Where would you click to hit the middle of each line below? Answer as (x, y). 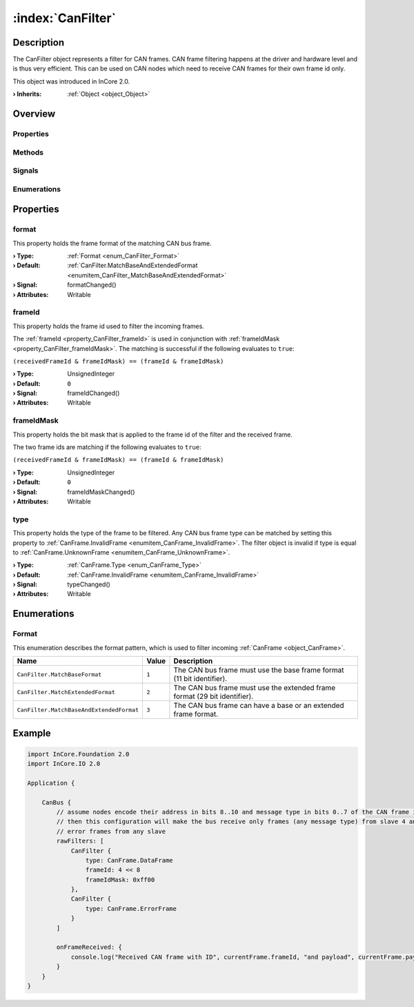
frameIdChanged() (93, 393)
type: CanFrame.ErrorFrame (131, 909)
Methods (28, 152)
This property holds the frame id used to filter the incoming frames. (109, 326)
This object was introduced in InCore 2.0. (71, 81)
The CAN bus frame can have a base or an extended (259, 706)
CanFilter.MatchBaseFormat (59, 674)
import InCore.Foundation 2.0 (78, 754)
